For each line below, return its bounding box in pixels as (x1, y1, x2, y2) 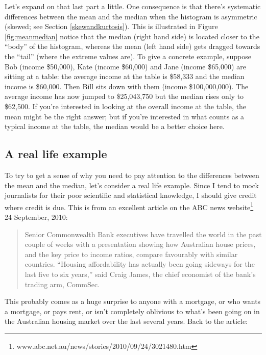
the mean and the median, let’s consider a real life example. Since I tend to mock (5, 180, 259, 190)
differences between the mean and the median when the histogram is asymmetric (5, 11, 257, 21)
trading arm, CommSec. (25, 278, 100, 289)
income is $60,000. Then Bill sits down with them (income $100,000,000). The (5, 81, 249, 91)
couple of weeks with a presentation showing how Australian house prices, (25, 239, 256, 249)
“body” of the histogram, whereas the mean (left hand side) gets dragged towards (5, 41, 260, 52)
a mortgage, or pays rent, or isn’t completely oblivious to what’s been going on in (5, 306, 260, 316)
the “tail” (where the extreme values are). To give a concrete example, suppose (5, 50, 251, 61)
